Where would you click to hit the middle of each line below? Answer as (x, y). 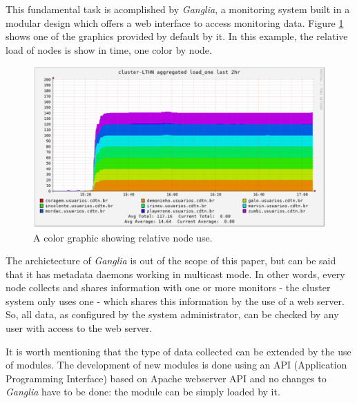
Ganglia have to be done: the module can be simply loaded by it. (143, 392)
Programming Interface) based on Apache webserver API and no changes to (166, 378)
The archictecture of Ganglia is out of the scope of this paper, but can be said (171, 261)
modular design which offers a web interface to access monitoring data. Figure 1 (175, 22)
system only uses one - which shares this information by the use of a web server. (175, 301)
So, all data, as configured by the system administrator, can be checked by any (172, 314)
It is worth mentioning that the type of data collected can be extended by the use (178, 351)
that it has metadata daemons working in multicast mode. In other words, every (175, 274)
